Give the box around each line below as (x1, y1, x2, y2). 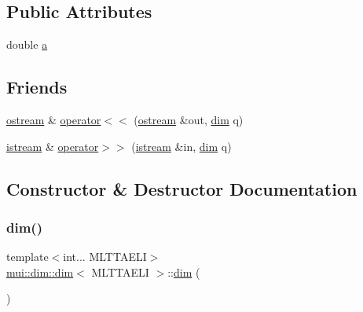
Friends (6, 75, 68, 99)
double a (6, 36, 48, 53)
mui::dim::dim (6, 263, 74, 280)
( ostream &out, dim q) (134, 112, 244, 127)
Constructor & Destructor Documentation (6, 176, 357, 200)
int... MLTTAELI (63, 248, 147, 265)
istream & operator (6, 138, 99, 154)
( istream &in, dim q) (131, 138, 232, 154)
